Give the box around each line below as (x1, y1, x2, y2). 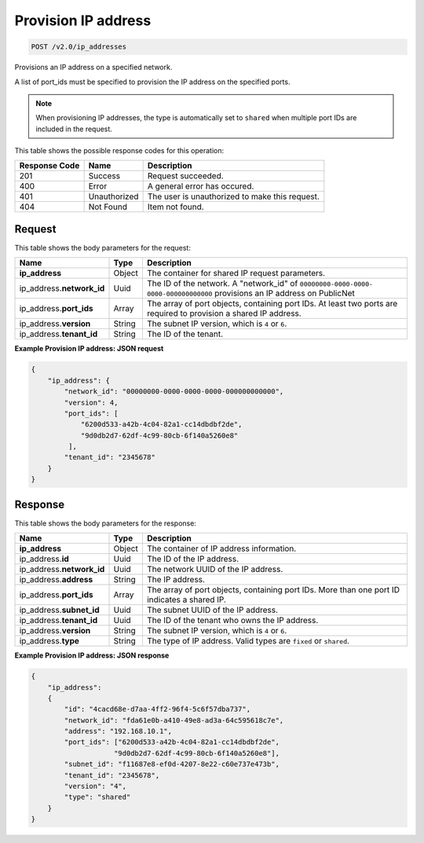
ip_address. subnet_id (19, 605, 100, 616)
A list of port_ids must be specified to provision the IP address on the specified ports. (14, 77, 291, 86)
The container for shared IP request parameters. (146, 268, 326, 279)
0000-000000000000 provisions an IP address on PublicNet (146, 288, 355, 299)
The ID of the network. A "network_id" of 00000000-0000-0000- (146, 278, 373, 289)
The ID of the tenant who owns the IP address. (146, 615, 319, 626)
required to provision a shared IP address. (146, 308, 302, 319)
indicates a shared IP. (146, 594, 227, 605)
